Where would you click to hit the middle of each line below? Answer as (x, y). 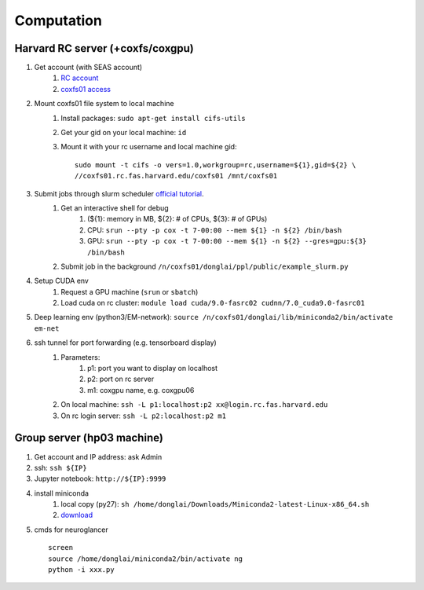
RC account (80, 78)
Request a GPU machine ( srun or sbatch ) (130, 291)
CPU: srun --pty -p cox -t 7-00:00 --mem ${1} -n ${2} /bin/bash (215, 230)
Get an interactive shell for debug (115, 207)
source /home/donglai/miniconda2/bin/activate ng (146, 559)
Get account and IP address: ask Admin (98, 456)
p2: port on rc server (121, 379)
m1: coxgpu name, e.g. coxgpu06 (141, 390)
